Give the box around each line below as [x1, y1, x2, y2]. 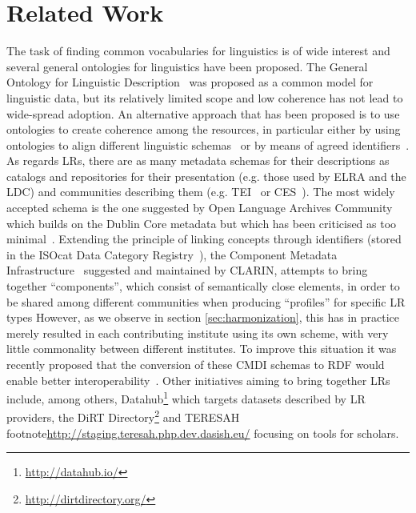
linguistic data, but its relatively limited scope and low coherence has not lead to [6, 89, 403, 106]
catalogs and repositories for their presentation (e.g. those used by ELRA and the [6, 167, 406, 184]
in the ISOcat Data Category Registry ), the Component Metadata [6, 246, 338, 263]
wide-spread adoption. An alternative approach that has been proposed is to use [6, 105, 400, 122]
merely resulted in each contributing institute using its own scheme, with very [6, 324, 389, 341]
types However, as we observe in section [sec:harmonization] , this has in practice [6, 309, 400, 326]
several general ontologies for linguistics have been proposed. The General [6, 58, 368, 74]
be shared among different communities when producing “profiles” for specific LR [6, 293, 406, 310]
